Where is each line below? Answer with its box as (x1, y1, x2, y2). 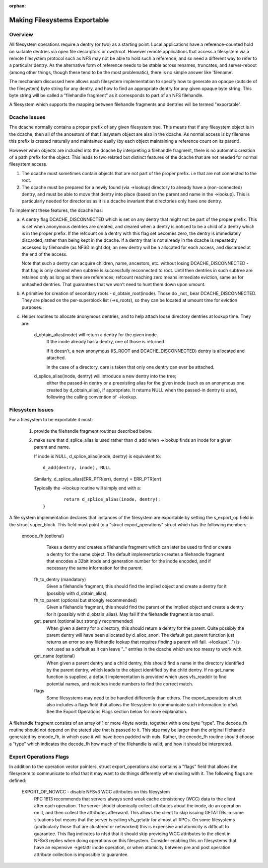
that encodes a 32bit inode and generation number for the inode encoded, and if (46, 558, 211, 564)
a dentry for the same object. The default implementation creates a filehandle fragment (46, 551, 225, 557)
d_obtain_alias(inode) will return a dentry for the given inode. (34, 331, 158, 338)
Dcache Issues (9, 114, 46, 121)
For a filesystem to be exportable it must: (9, 417, 93, 423)
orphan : (9, 3, 26, 8)
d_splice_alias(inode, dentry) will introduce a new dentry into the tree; (34, 373, 177, 379)
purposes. (21, 304, 43, 310)
